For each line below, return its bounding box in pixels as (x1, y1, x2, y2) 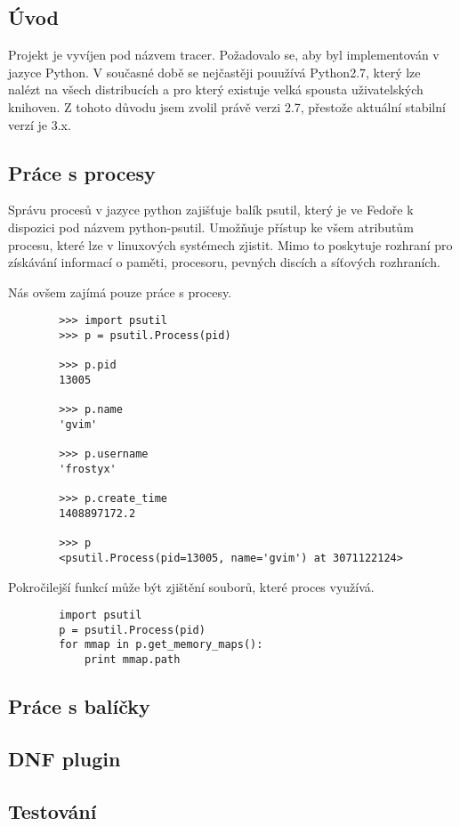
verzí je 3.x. (8, 115, 71, 134)
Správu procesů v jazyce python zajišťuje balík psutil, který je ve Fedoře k (8, 200, 414, 219)
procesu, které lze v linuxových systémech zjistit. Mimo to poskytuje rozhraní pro (8, 235, 453, 254)
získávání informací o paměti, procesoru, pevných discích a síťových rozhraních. (8, 253, 440, 271)
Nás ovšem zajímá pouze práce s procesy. (8, 282, 232, 301)
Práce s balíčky (8, 692, 150, 720)
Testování (8, 797, 97, 824)
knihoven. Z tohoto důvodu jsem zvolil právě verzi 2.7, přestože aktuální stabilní (8, 97, 446, 116)
